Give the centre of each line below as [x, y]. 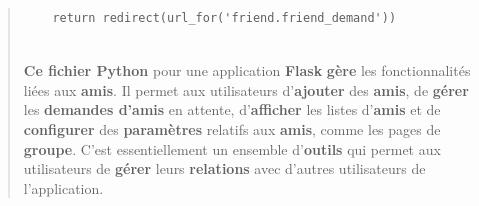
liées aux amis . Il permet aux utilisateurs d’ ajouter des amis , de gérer [246, 89]
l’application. [63, 187]
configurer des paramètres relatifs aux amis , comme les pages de [232, 128]
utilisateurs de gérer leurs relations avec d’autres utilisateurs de [224, 168]
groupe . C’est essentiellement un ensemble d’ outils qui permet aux [232, 148]
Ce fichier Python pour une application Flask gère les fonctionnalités [247, 70]
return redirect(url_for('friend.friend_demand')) [224, 18]
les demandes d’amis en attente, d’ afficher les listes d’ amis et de [232, 109]
